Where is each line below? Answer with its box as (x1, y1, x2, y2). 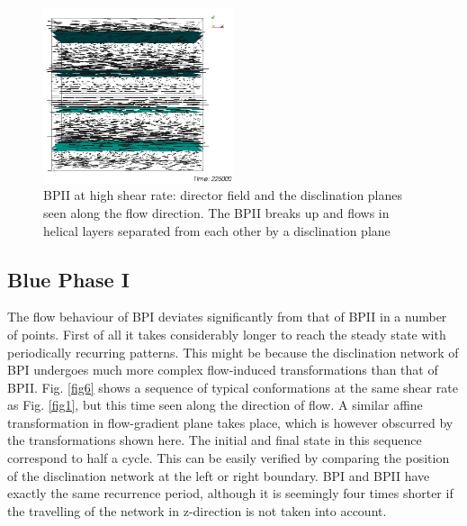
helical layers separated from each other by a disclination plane (43, 221, 391, 240)
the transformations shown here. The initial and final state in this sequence (7, 431, 422, 449)
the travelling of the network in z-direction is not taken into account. (7, 501, 387, 520)
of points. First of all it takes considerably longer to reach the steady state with (7, 324, 446, 343)
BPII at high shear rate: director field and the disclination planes (43, 186, 403, 204)
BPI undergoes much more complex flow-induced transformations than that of (7, 360, 438, 379)
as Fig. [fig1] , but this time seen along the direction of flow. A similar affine (7, 395, 423, 414)
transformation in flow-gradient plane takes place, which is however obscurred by (7, 413, 454, 431)
